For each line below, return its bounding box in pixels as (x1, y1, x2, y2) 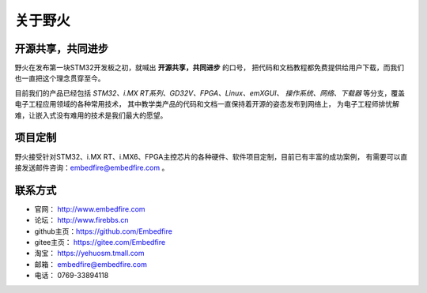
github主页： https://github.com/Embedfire (34, 226, 173, 236)
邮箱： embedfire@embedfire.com (34, 259, 148, 269)
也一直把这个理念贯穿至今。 (14, 73, 105, 83)
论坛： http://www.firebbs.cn (34, 216, 130, 225)
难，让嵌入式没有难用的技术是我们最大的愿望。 (14, 111, 168, 120)
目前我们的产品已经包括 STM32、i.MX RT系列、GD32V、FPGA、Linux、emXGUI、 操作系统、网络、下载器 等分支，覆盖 (14, 88, 406, 98)
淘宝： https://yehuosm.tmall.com (34, 249, 145, 258)
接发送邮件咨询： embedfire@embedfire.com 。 (14, 163, 169, 172)
